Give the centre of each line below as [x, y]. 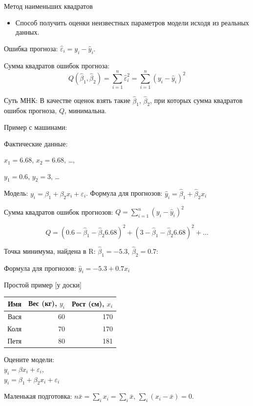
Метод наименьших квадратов [48, 6]
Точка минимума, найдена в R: [50, 251]
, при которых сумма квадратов [196, 100]
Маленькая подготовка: [38, 396]
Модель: [16, 193]
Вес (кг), [42, 303]
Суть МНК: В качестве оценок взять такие [67, 100]
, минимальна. [85, 111]
